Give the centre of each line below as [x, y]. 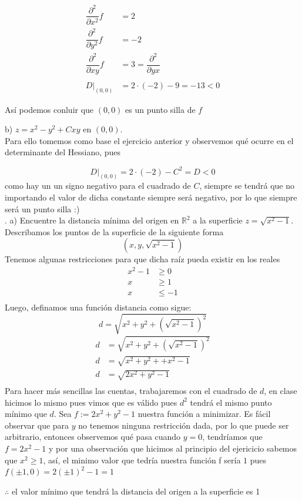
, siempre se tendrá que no [247, 186]
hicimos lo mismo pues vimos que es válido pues [91, 402]
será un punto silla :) [42, 208]
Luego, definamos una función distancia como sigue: [98, 307]
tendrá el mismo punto [231, 402]
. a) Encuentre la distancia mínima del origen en [92, 220]
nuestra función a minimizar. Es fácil [204, 414]
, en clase [281, 391]
